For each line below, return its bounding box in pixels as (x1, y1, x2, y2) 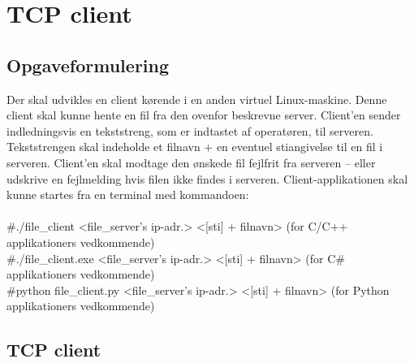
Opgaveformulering (6, 52, 170, 77)
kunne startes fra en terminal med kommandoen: (6, 186, 249, 203)
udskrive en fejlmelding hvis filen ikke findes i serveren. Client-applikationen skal (6, 170, 408, 187)
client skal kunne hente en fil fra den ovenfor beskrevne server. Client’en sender (6, 106, 401, 123)
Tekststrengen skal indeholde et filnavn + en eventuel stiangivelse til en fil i (6, 138, 383, 155)
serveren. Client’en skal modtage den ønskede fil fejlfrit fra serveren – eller (6, 153, 376, 171)
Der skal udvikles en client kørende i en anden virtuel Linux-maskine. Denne (6, 90, 387, 107)
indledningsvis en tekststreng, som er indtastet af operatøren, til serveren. (6, 122, 373, 139)
